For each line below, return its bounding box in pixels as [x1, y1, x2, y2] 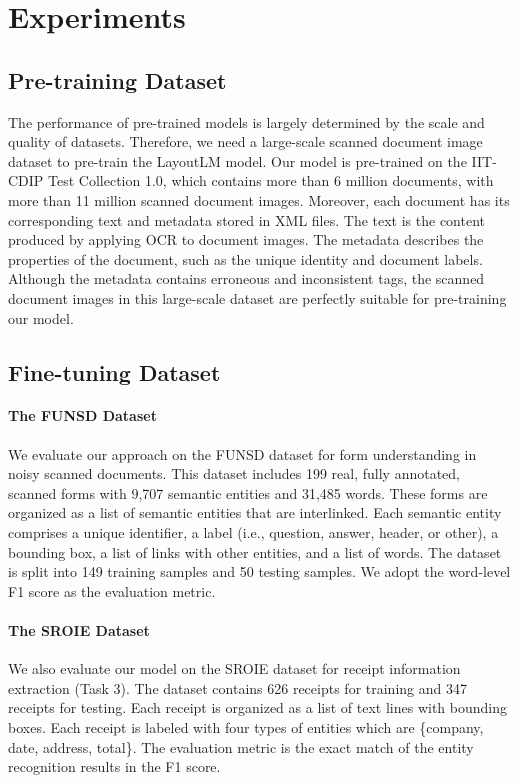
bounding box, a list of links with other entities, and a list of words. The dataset [8, 541, 502, 562]
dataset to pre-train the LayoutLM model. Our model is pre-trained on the [8, 150, 467, 171]
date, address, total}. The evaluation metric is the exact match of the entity [8, 736, 474, 757]
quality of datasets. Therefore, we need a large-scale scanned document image [8, 131, 483, 152]
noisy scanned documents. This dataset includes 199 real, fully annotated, [8, 463, 461, 484]
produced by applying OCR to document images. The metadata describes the [8, 229, 484, 250]
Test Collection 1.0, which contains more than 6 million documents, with [48, 170, 494, 191]
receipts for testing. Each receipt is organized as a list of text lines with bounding [8, 697, 507, 718]
